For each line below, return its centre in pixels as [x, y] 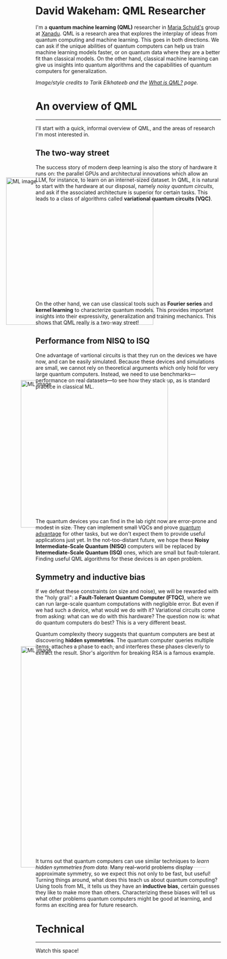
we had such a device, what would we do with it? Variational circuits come [126, 610]
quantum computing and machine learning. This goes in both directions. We [127, 40]
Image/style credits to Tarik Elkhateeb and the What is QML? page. [117, 82]
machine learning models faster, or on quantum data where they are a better [128, 52]
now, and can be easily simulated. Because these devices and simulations [125, 362]
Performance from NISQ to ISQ [93, 341]
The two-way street [73, 153]
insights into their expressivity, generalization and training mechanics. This [126, 316]
